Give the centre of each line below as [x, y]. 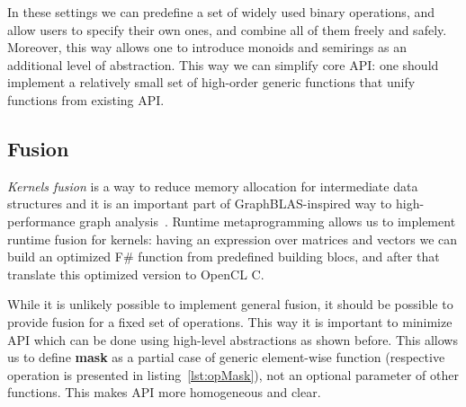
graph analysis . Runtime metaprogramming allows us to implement [268, 221]
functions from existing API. [86, 99]
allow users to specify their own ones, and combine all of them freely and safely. [227, 29]
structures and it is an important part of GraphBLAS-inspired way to [200, 203]
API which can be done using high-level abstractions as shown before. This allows [233, 339]
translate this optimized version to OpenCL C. [136, 274]
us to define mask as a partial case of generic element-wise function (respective [226, 357]
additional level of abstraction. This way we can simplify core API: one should [223, 64]
